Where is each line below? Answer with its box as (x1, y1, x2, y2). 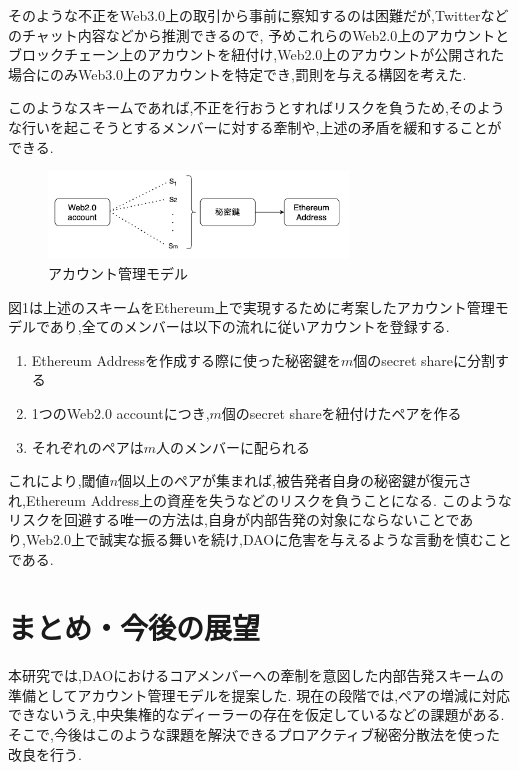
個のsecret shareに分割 (353, 349, 496, 370)
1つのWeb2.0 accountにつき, (31, 403, 210, 423)
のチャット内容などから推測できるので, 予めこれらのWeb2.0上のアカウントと (8, 24, 510, 45)
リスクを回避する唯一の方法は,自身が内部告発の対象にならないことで (8, 509, 460, 530)
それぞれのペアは (31, 436, 144, 457)
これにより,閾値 (8, 470, 110, 491)
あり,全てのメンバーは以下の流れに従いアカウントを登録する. (49, 316, 450, 337)
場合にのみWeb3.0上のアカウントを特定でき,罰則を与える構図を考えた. (8, 63, 467, 84)
